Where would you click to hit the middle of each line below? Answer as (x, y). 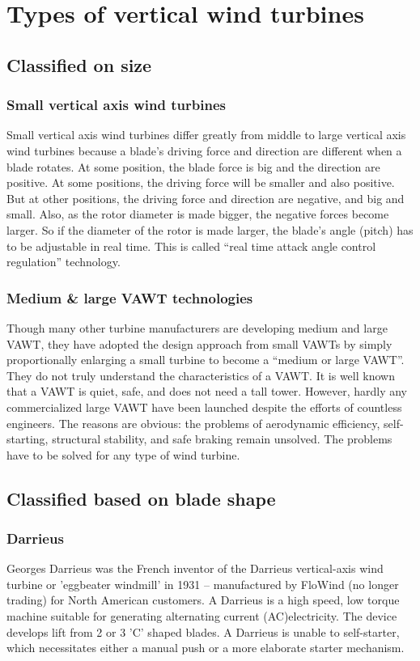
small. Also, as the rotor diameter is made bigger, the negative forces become (198, 214)
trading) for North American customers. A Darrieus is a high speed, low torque (203, 600)
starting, (28, 439)
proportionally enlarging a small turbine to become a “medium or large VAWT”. (206, 360)
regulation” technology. (64, 262)
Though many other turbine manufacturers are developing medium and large (197, 327)
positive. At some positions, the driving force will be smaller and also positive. (201, 182)
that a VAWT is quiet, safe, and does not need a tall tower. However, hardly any (207, 391)
